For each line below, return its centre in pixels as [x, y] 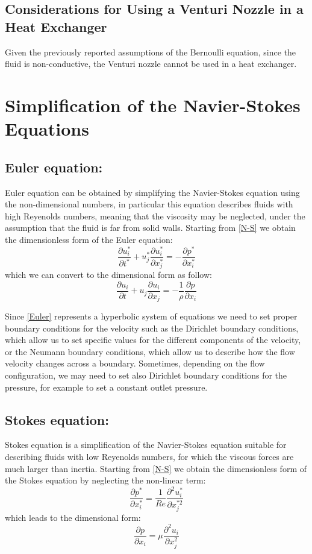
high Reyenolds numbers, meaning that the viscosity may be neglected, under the [155, 216]
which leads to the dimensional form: [73, 518]
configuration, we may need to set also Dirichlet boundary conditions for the [146, 375]
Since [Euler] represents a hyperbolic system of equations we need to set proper [151, 316]
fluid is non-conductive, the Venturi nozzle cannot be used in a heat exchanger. [151, 64]
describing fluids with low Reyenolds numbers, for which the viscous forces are [149, 457]
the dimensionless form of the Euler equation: [89, 239]
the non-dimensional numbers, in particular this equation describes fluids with [149, 204]
